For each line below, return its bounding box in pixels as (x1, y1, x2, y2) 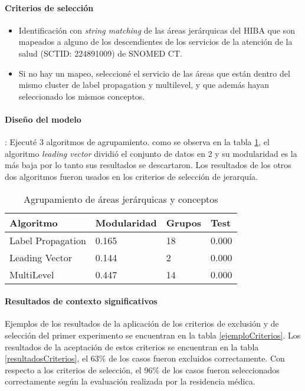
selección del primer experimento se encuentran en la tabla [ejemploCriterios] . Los (5, 328, 301, 341)
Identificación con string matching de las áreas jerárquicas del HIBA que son (18, 24, 295, 36)
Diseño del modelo (5, 113, 81, 125)
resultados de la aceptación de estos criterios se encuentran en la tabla (5, 340, 259, 353)
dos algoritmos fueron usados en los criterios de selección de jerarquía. (5, 170, 258, 182)
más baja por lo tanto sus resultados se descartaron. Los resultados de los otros (5, 159, 291, 171)
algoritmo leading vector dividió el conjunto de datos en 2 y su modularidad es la (5, 147, 297, 159)
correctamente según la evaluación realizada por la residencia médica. (5, 375, 255, 387)
